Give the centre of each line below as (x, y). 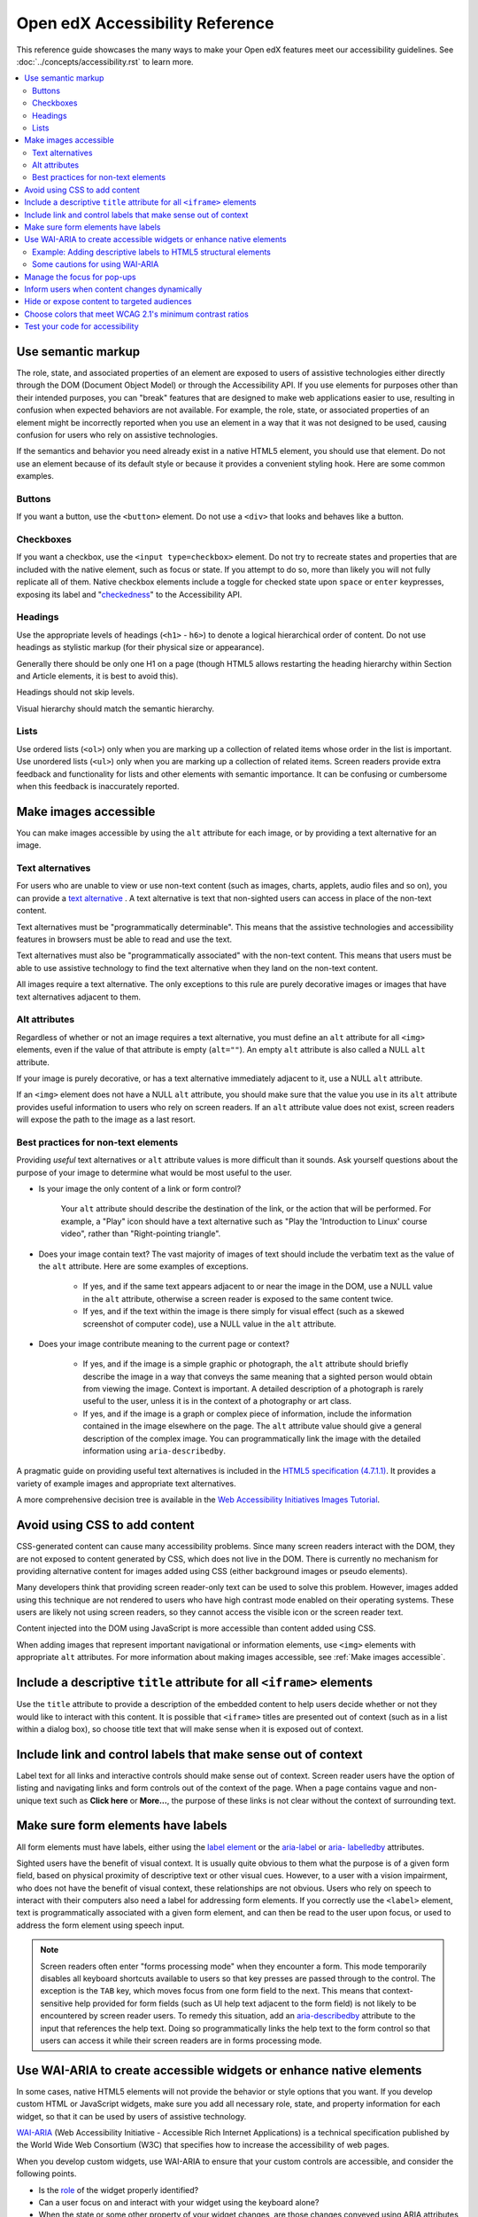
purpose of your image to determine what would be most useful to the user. (154, 1172)
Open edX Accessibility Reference (145, 23)
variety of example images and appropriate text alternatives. (126, 1483)
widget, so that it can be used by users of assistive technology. (131, 2116)
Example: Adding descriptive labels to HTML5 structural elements (152, 252)
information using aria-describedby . (154, 1451)
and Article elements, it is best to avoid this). (97, 676)
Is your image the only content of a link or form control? (140, 1189)
